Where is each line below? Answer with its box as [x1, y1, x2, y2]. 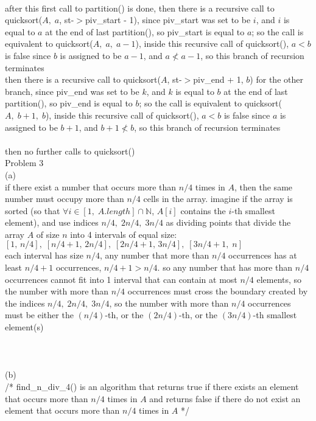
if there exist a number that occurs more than [5, 180, 177, 193]
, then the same [234, 180, 293, 193]
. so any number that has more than [157, 261, 293, 274]
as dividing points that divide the [166, 216, 291, 229]
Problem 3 [5, 156, 44, 169]
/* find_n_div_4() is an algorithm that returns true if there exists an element [5, 380, 299, 392]
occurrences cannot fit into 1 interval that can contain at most [5, 273, 237, 285]
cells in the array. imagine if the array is [143, 192, 293, 205]
